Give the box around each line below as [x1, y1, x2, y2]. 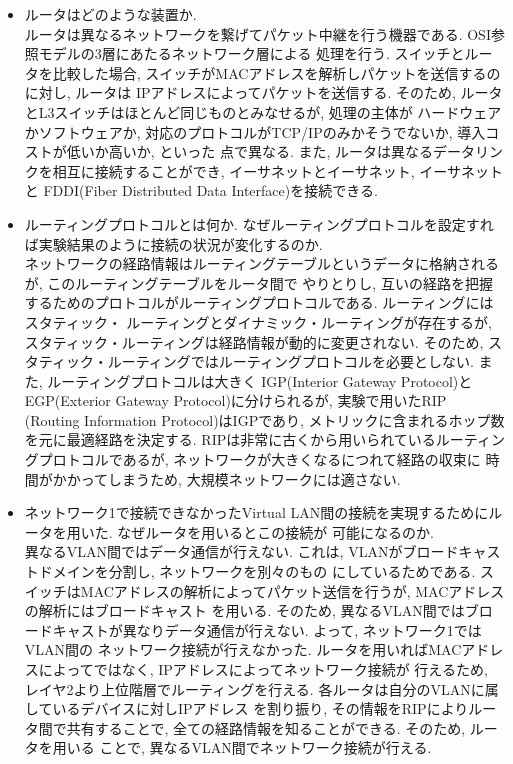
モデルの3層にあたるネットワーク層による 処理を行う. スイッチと [38, 43, 465, 64]
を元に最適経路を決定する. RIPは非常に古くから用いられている [24, 429, 436, 450]
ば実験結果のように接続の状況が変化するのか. [24, 233, 323, 254]
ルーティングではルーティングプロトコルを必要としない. [107, 351, 474, 372]
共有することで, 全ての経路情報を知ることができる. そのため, [66, 717, 466, 738]
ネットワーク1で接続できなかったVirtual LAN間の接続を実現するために [24, 502, 489, 523]
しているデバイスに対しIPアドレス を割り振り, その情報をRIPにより [24, 698, 469, 719]
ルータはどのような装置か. [24, 4, 197, 24]
